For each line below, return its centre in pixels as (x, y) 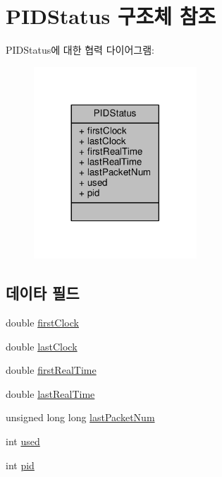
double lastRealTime (50, 393)
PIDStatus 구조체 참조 (111, 16)
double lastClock (42, 346)
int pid (20, 465)
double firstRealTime (51, 370)
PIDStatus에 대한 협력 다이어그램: (80, 50)
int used (23, 441)
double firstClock (42, 323)
